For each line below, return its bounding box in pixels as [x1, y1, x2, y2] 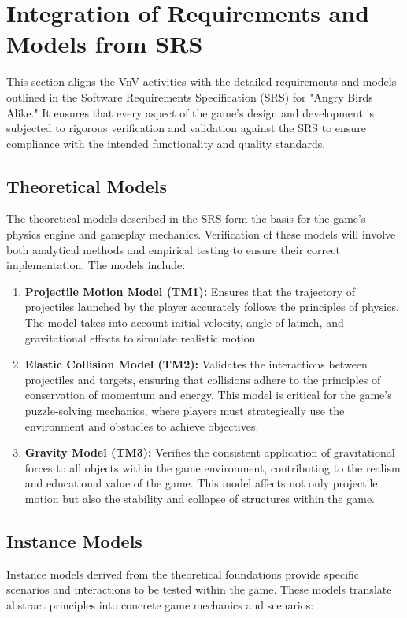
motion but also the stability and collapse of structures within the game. [24, 490, 375, 506]
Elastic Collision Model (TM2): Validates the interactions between [24, 356, 368, 372]
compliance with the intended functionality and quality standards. [6, 135, 326, 151]
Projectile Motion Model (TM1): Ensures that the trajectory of [24, 283, 356, 299]
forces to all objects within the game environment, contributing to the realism [24, 459, 401, 476]
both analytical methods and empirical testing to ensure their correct [6, 241, 340, 257]
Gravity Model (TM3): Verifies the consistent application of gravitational [24, 444, 395, 461]
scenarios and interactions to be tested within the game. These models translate [6, 581, 392, 598]
